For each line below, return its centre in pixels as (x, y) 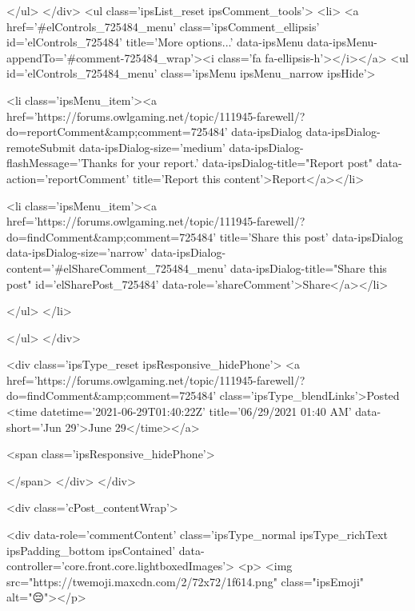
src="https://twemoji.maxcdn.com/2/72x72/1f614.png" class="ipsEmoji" (186, 581)
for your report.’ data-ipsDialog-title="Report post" (247, 163)
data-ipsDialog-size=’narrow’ (77, 252)
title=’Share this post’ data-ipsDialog (311, 236)
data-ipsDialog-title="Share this (309, 268)
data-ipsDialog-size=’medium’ (152, 147)
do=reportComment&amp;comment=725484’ (117, 132)
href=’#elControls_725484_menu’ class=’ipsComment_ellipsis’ (163, 26)
